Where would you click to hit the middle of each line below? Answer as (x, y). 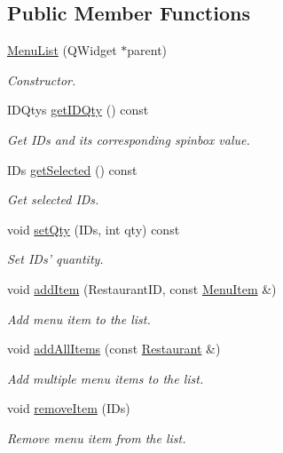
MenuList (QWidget (62, 50)
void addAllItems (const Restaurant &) (114, 349)
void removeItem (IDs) (69, 408)
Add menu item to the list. (79, 318)
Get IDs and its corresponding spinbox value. (129, 139)
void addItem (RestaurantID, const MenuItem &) (142, 288)
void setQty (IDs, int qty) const (94, 229)
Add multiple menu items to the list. (106, 378)
